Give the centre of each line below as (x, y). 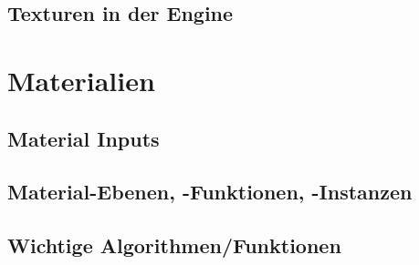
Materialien (81, 80)
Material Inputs (84, 138)
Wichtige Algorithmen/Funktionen (174, 245)
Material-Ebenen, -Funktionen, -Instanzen (210, 192)
